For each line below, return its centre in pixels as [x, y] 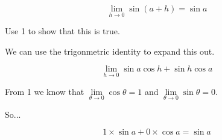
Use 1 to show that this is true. [62, 31]
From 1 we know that [45, 91]
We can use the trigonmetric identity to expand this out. [110, 51]
